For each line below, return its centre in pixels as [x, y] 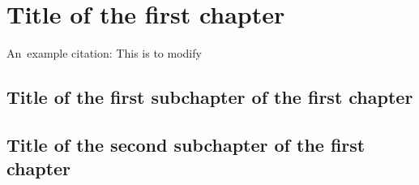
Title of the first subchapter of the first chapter [210, 97]
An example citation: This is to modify [104, 53]
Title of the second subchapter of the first [186, 144]
